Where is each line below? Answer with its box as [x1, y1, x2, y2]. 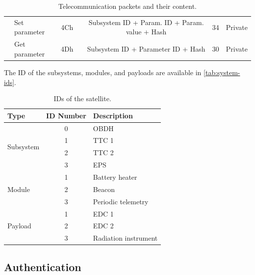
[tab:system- [204, 67, 240, 77]
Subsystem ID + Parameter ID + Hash [87, 44, 205, 54]
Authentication [4, 259, 81, 274]
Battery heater [93, 171, 137, 182]
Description [93, 110, 133, 120]
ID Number [46, 110, 86, 120]
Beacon [93, 184, 115, 194]
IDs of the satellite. [53, 93, 111, 104]
